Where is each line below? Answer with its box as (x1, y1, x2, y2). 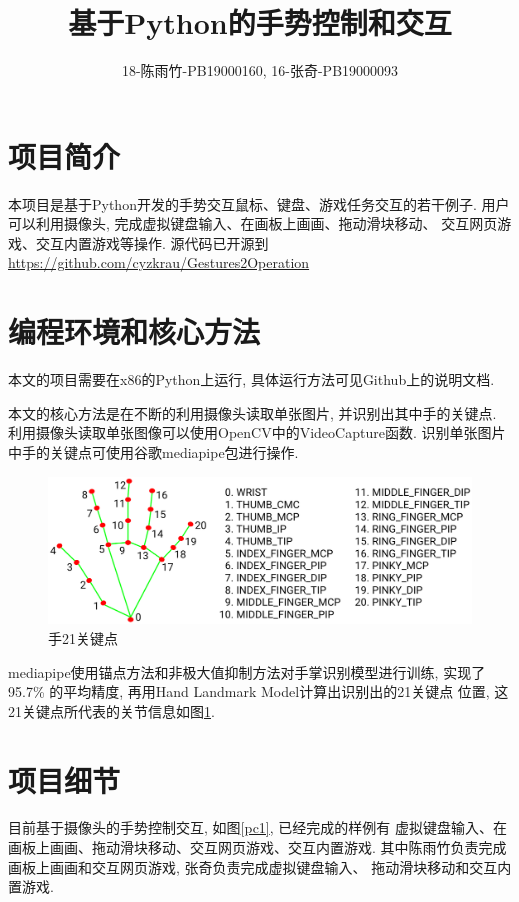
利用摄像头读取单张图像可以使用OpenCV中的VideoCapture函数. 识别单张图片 (8, 422, 506, 443)
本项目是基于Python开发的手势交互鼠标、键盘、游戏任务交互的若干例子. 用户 (8, 193, 510, 214)
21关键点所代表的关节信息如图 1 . (8, 700, 215, 721)
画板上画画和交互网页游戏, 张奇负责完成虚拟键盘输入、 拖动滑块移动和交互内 (8, 856, 512, 877)
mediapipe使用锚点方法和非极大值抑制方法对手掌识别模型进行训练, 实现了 (8, 661, 486, 682)
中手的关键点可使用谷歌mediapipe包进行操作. (8, 441, 299, 462)
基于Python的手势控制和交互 (68, 2, 452, 43)
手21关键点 (48, 627, 118, 648)
